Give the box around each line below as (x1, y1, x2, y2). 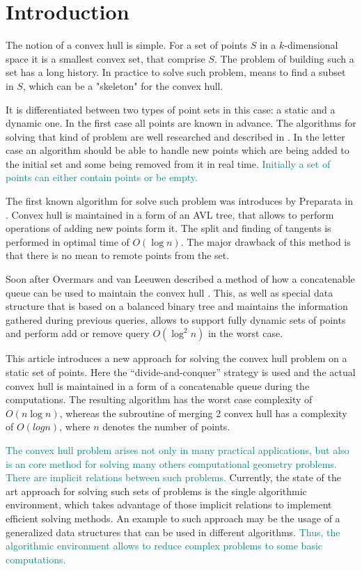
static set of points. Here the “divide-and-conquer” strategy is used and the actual (6, 365, 356, 379)
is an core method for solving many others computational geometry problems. (6, 456, 337, 471)
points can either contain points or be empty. (6, 170, 198, 185)
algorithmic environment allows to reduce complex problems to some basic (6, 538, 323, 553)
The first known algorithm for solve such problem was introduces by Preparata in (6, 194, 354, 208)
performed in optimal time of (6, 234, 129, 249)
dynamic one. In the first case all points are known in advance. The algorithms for (6, 116, 356, 130)
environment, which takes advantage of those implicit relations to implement (6, 497, 332, 512)
